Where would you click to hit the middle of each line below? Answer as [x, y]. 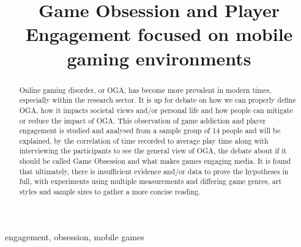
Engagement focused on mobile [159, 34]
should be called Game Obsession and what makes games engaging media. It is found [155, 161]
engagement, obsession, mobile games [75, 236]
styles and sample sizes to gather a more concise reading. [110, 192]
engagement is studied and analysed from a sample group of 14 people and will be [150, 131]
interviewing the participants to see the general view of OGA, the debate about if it [153, 151]
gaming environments [159, 58]
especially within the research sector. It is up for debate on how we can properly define [158, 100]
